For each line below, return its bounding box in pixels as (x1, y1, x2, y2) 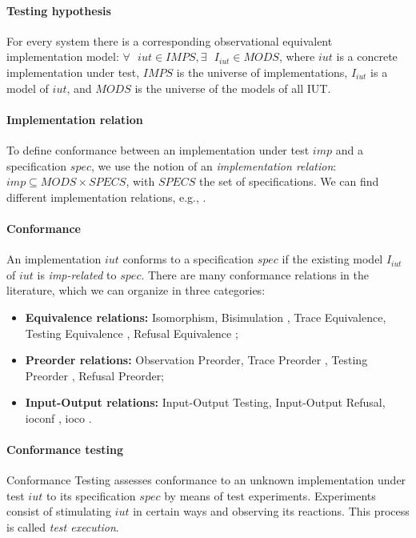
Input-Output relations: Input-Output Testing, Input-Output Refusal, (25, 394, 386, 411)
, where (278, 48, 315, 65)
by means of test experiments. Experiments (164, 487, 376, 504)
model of (6, 79, 49, 96)
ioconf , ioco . (25, 409, 92, 426)
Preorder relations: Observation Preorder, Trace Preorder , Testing (25, 351, 368, 368)
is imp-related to (37, 266, 117, 283)
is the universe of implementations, (176, 63, 348, 80)
